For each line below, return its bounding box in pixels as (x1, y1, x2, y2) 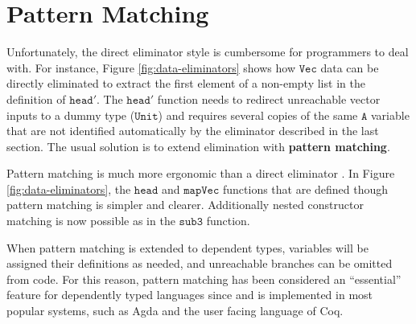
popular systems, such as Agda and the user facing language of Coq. (6, 302, 344, 319)
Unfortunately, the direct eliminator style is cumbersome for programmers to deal (6, 43, 409, 60)
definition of (6, 90, 66, 107)
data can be (320, 59, 379, 76)
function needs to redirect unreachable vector (157, 90, 381, 107)
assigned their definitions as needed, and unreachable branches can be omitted (6, 255, 393, 272)
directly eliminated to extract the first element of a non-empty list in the (6, 75, 365, 92)
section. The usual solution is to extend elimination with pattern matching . (6, 137, 390, 154)
